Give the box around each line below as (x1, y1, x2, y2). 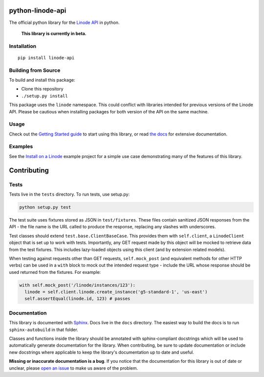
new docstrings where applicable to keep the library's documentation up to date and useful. (9, 349, 194, 355)
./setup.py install (21, 93, 68, 99)
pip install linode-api (18, 55, 75, 61)
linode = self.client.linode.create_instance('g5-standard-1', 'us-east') (24, 289, 208, 295)
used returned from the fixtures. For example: (9, 269, 101, 275)
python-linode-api (9, 6, 66, 15)
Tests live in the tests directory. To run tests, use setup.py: (9, 191, 130, 197)
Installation (9, 43, 37, 49)
